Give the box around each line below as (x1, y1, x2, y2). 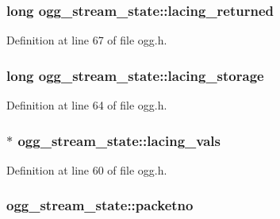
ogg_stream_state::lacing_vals (17, 130, 221, 150)
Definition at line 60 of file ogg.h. (6, 161, 167, 178)
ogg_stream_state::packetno (6, 195, 194, 215)
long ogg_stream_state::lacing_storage (6, 65, 264, 85)
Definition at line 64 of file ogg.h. (6, 97, 167, 113)
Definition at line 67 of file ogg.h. (6, 32, 167, 48)
